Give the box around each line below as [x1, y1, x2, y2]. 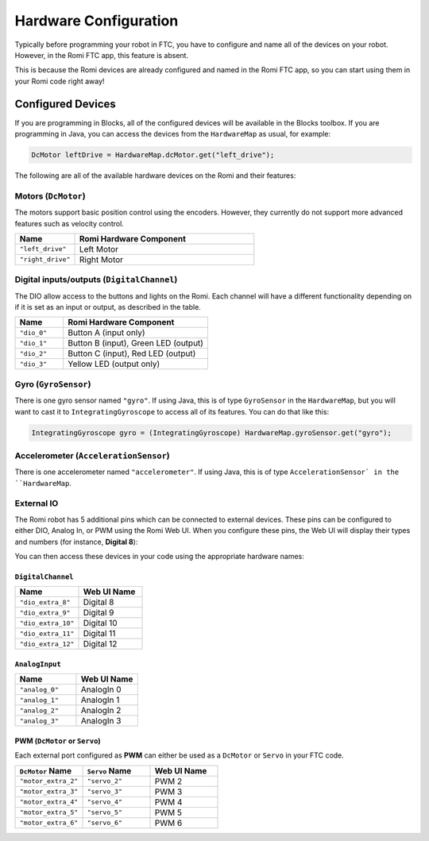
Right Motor [79, 254, 123, 265]
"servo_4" [87, 798, 123, 806]
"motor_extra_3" [19, 787, 79, 796]
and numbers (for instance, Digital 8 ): [14, 537, 138, 546]
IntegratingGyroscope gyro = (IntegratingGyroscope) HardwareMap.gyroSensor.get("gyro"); [31, 428, 392, 437]
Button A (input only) [68, 327, 146, 338]
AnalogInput [14, 660, 61, 669]
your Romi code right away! [14, 76, 105, 86]
